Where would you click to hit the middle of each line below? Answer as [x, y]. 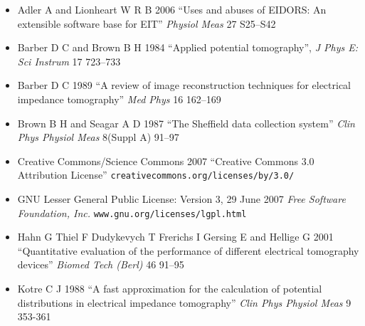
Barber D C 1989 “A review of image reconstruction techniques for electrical [184, 85]
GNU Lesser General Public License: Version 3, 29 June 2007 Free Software [181, 199]
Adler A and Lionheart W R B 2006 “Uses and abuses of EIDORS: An [172, 9]
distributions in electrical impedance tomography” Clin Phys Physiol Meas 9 [184, 302]
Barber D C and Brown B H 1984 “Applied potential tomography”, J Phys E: [187, 47]
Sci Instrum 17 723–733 [69, 61]
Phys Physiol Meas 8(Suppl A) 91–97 [98, 137]
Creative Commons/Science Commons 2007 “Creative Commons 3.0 [166, 161]
